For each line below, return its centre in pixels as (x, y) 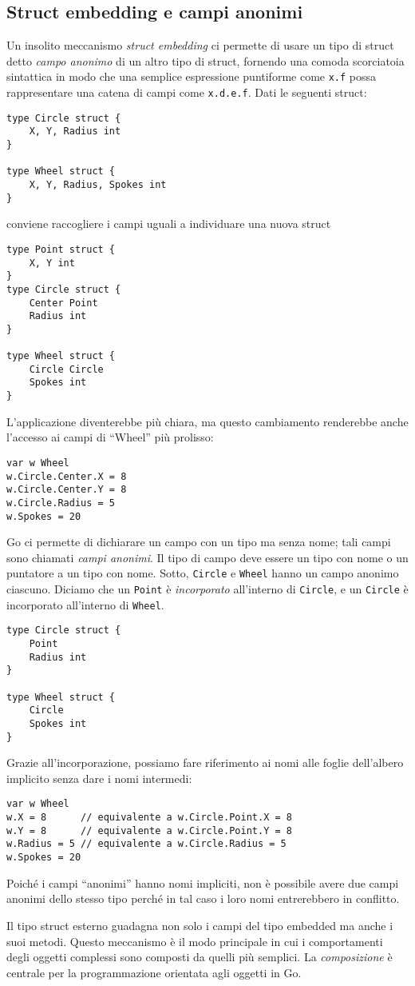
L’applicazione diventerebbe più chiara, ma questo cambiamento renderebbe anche (207, 421)
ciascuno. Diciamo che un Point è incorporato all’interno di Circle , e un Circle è (207, 589)
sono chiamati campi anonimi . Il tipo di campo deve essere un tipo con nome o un (207, 557)
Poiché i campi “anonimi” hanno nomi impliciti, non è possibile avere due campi (203, 882)
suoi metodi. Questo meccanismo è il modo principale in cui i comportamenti (195, 941)
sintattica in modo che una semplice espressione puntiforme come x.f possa (192, 76)
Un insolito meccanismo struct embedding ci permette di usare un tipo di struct (200, 45)
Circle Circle (66, 369)
